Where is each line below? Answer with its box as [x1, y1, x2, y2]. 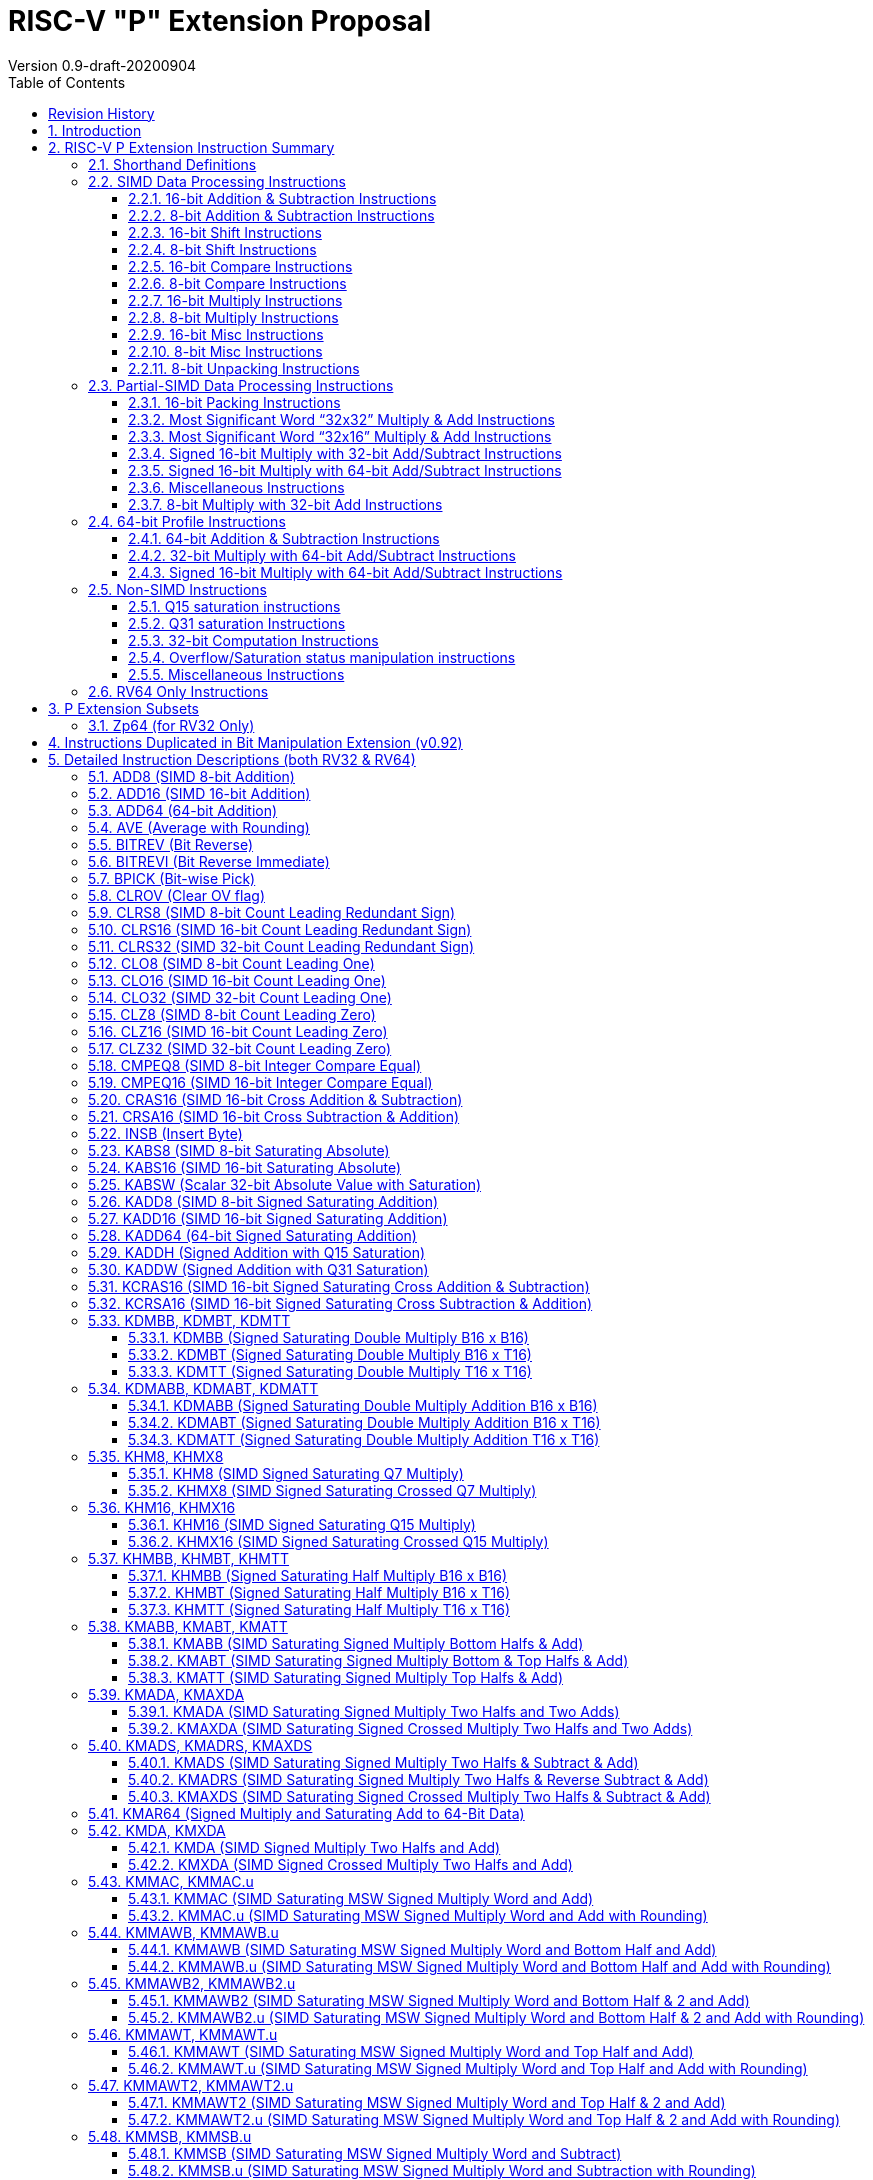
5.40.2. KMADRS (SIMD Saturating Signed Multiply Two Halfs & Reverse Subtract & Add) [128, 1770, 709, 1788]
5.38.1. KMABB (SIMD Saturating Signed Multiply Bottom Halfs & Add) [128, 1634, 584, 1652]
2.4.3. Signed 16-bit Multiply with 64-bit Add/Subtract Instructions [128, 563, 563, 581]
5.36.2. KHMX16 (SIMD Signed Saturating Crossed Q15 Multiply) [128, 1532, 549, 1550]
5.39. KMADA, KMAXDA [88, 1685, 245, 1703]
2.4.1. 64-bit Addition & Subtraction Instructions [128, 529, 440, 547]
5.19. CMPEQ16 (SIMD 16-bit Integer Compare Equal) [88, 1073, 433, 1091]
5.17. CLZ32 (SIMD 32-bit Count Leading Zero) [88, 1039, 392, 1057]
